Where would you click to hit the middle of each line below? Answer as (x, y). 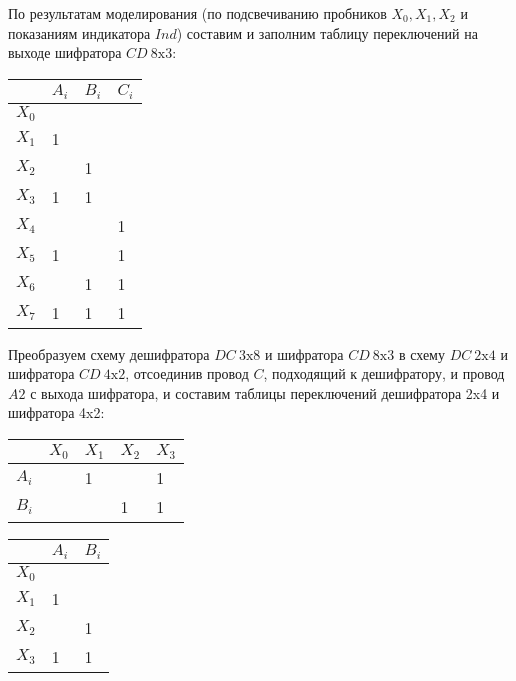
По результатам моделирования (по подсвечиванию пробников (197, 13)
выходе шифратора (65, 52)
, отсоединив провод (187, 373)
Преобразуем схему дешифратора (109, 353)
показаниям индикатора (79, 32)
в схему (421, 353)
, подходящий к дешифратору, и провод (384, 373)
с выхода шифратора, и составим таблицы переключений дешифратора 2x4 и (265, 392)
